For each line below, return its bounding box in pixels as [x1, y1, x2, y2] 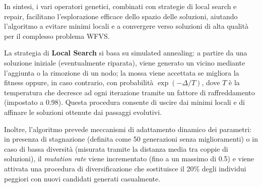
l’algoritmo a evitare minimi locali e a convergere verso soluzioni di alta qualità [4, 21, 248, 31]
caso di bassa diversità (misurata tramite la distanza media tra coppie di [4, 143, 228, 154]
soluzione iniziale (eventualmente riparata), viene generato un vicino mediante [4, 57, 245, 68]
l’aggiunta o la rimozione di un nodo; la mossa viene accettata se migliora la [4, 67, 239, 78]
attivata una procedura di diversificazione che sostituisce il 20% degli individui [4, 163, 246, 173]
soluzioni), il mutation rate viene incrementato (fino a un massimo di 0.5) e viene [4, 153, 254, 164]
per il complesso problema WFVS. [4, 30, 110, 41]
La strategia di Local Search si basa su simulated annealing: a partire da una [4, 47, 247, 58]
